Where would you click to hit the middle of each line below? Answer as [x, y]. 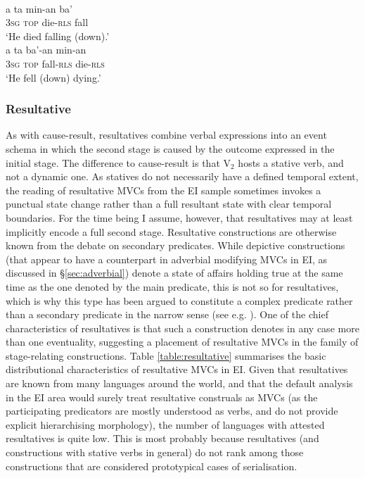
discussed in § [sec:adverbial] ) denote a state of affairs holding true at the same [174, 273]
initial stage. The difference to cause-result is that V [119, 162]
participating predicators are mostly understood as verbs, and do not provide [172, 411]
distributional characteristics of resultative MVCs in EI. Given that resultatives [177, 369]
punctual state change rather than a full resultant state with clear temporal [169, 204]
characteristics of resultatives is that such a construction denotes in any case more [182, 328]
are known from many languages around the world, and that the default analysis [179, 383]
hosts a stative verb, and [291, 162]
